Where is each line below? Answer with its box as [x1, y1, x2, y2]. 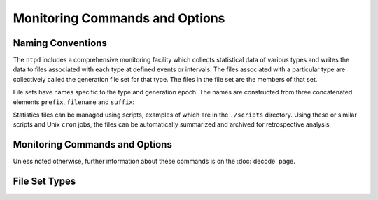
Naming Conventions [13, 37, 108, 49]
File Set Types [13, 176, 76, 187]
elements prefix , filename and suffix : [13, 98, 135, 106]
